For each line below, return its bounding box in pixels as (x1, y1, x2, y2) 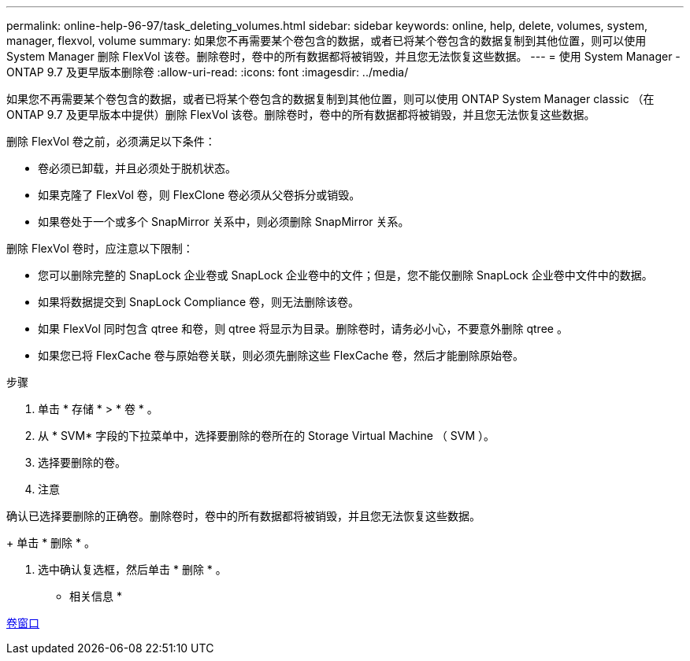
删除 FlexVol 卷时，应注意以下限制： (6, 242, 194, 255)
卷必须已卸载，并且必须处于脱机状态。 (38, 161, 236, 175)
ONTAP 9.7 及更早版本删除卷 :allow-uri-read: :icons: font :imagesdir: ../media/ (6, 65, 409, 79)
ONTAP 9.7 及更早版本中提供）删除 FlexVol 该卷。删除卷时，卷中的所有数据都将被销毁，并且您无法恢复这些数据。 (6, 108, 595, 121)
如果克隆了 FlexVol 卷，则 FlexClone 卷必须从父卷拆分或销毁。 (38, 188, 361, 201)
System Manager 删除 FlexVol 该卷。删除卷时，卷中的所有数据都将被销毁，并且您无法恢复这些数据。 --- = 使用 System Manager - (6, 50, 681, 63)
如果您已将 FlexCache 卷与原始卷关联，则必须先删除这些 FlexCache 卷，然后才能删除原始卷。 (38, 349, 525, 362)
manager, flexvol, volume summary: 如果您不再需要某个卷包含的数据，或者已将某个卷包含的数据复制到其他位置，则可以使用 (6, 34, 647, 47)
